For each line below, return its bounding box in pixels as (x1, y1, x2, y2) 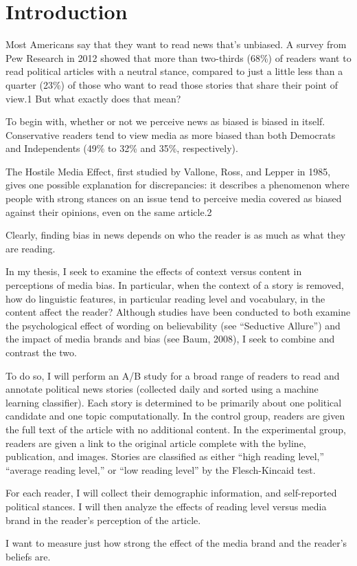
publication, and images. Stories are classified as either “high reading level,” (5, 449, 325, 464)
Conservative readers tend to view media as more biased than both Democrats (5, 127, 336, 142)
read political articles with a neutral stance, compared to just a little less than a (5, 64, 343, 78)
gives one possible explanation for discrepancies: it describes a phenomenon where (5, 177, 349, 192)
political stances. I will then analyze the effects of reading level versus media (5, 499, 327, 513)
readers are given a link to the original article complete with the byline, (5, 435, 306, 450)
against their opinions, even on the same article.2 (5, 204, 212, 219)
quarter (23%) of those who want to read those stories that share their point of (5, 77, 338, 91)
